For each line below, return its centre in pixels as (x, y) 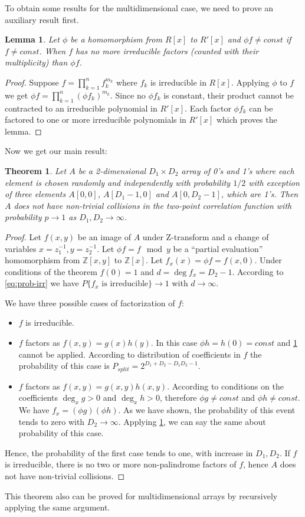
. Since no (128, 95)
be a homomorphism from (116, 39)
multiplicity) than (36, 62)
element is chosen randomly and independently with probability (118, 182)
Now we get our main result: (56, 151)
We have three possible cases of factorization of (90, 302)
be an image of (104, 236)
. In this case (174, 343)
